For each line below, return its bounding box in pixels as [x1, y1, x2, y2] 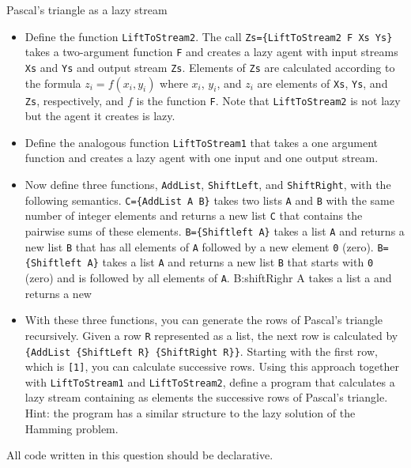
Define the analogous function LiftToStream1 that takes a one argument [25, 134, 378, 150]
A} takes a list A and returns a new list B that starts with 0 [87, 254, 374, 270]
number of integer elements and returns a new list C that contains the [25, 207, 363, 224]
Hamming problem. [25, 420, 119, 436]
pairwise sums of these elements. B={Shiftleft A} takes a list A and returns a [25, 223, 405, 240]
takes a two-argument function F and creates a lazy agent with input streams [25, 43, 398, 60]
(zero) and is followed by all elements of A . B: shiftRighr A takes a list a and [25, 270, 392, 285]
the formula [25, 74, 81, 91]
